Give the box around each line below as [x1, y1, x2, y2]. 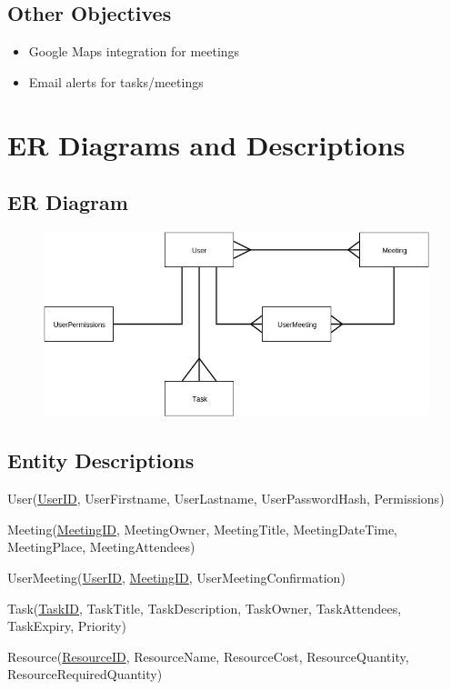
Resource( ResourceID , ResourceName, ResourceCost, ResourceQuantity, [7, 646, 409, 665]
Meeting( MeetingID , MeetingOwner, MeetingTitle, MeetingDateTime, [7, 519, 398, 538]
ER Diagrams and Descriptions [7, 125, 406, 163]
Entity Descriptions [7, 446, 195, 475]
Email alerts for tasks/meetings [28, 72, 204, 91]
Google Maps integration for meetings [28, 42, 240, 61]
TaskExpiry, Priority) [7, 616, 126, 635]
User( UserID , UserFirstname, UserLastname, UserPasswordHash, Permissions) [7, 489, 445, 508]
